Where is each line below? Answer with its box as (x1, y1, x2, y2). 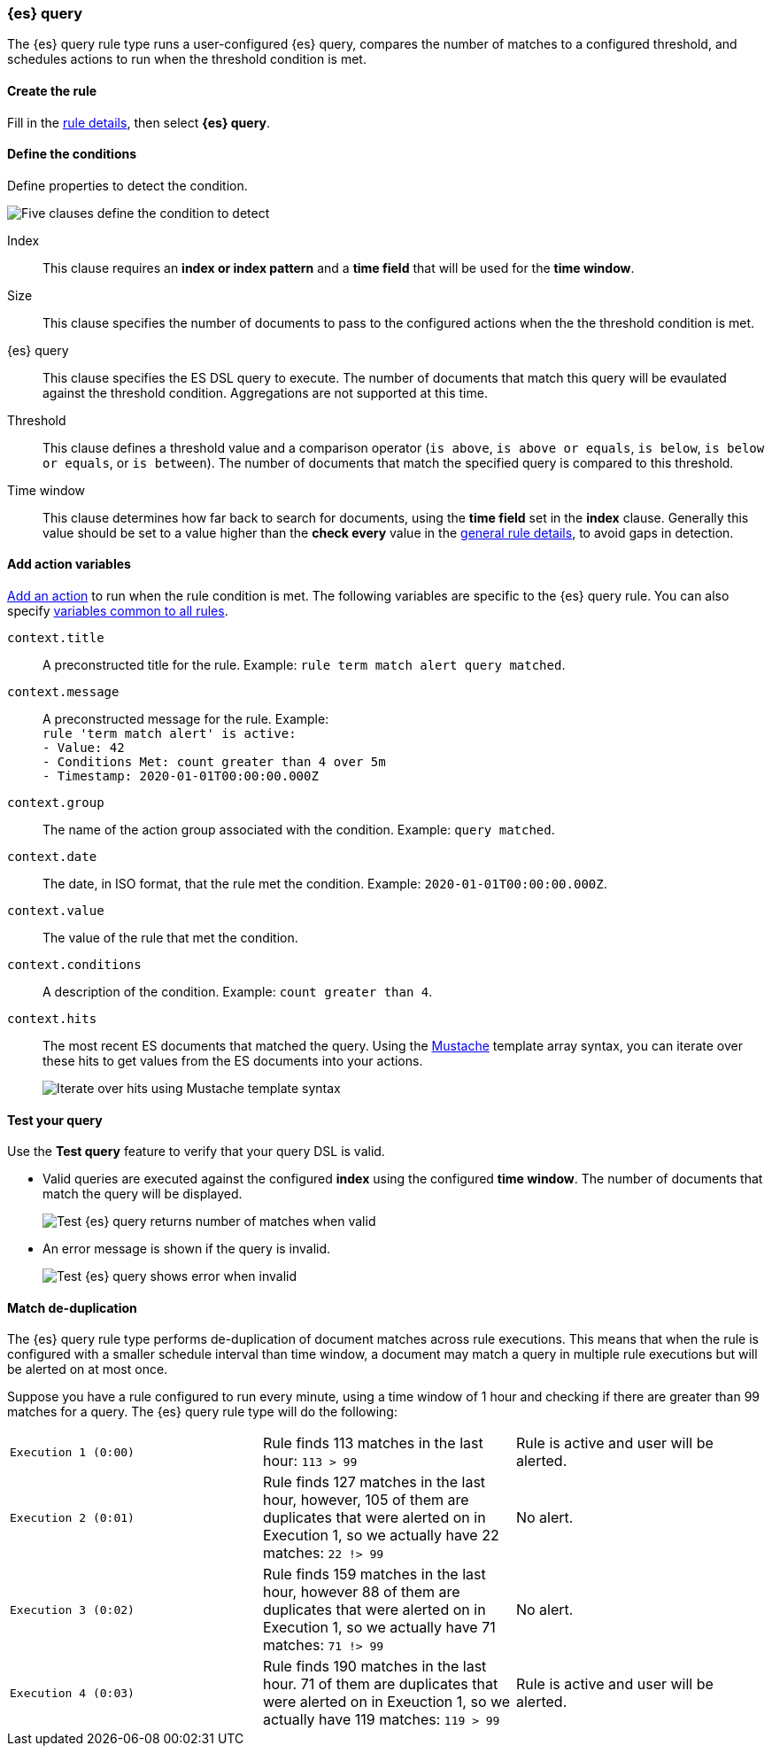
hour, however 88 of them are (262, 1583, 460, 1602)
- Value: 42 (42, 741, 125, 756)
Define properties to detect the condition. (7, 177, 248, 193)
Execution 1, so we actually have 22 (262, 1526, 499, 1545)
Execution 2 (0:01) (10, 1510, 135, 1524)
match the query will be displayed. (42, 1186, 243, 1202)
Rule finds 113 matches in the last (262, 1434, 483, 1453)
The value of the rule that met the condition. (42, 930, 298, 946)
